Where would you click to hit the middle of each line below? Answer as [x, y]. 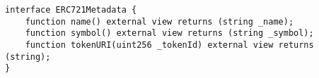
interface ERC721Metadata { [71, 10]
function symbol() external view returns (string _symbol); [169, 33]
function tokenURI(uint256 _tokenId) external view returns [169, 45]
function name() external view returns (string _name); [159, 21]
